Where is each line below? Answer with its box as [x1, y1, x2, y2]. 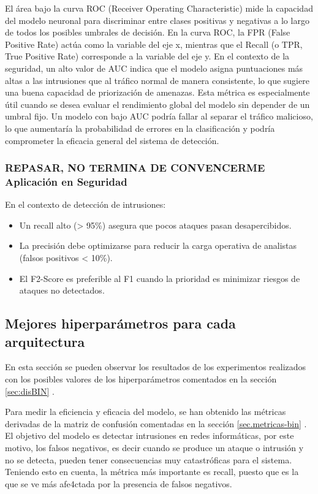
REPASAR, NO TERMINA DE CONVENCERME [5, 160, 265, 175]
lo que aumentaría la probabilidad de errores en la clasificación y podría [5, 121, 275, 134]
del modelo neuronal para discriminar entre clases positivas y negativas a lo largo [5, 13, 309, 26]
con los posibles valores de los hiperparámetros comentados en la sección [5, 373, 277, 386]
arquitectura [5, 332, 85, 351]
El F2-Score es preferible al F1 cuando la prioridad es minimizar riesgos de [19, 272, 300, 284]
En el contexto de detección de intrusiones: [5, 198, 166, 211]
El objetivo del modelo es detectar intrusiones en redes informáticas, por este [5, 429, 294, 442]
